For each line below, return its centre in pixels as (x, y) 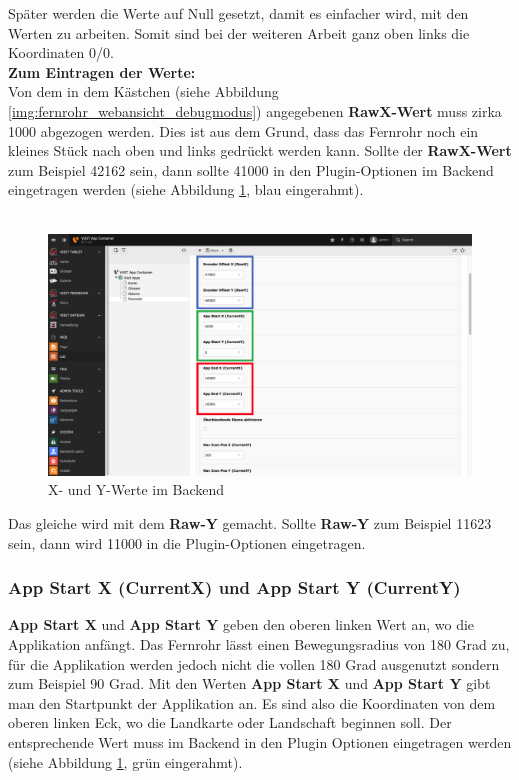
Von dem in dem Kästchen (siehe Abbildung (143, 91)
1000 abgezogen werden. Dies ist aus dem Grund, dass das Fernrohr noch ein (243, 130)
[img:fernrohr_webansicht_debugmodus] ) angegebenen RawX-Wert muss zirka (255, 110)
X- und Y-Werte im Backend (136, 489)
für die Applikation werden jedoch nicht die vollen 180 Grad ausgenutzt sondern (254, 663)
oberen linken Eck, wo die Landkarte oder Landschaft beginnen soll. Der (230, 722)
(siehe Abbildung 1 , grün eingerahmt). (125, 761)
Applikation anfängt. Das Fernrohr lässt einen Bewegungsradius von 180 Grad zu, (259, 643)
